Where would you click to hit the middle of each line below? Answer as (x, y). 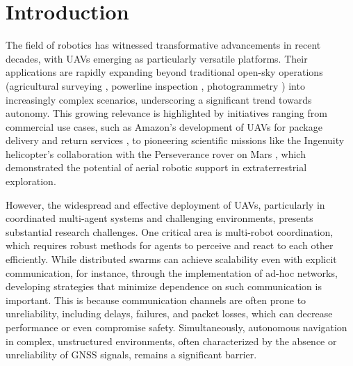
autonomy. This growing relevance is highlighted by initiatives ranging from (166, 113)
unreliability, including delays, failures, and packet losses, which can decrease (169, 313)
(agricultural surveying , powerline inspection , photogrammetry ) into (155, 85)
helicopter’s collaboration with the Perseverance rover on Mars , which (156, 153)
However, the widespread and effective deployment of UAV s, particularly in (165, 204)
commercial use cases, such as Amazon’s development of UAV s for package (164, 126)
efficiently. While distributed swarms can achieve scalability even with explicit (171, 259)
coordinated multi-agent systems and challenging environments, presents (159, 218)
